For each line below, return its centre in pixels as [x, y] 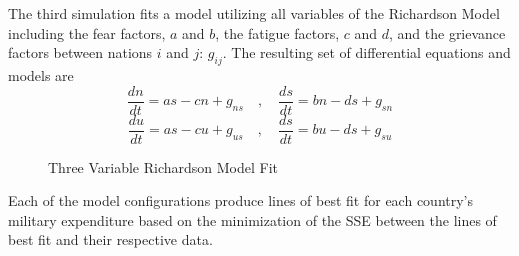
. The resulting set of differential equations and [366, 52]
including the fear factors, [87, 32]
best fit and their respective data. [110, 239]
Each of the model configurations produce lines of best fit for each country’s [241, 200]
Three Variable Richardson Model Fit [163, 166]
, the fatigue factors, [277, 32]
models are [41, 74]
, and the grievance [447, 32]
